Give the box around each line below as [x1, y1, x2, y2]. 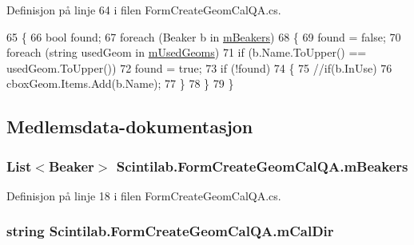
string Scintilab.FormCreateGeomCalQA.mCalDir [6, 221, 334, 241]
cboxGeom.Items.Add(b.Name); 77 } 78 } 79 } [6, 75, 234, 92]
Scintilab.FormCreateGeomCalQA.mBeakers [116, 156, 408, 176]
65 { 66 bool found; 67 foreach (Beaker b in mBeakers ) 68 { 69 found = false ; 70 [6, 28, 401, 45]
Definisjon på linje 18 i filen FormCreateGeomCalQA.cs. [6, 187, 281, 204]
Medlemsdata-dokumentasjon [6, 114, 253, 139]
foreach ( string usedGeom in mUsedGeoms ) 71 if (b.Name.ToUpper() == [6, 44, 367, 61]
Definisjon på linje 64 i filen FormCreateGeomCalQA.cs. [6, 2, 281, 18]
